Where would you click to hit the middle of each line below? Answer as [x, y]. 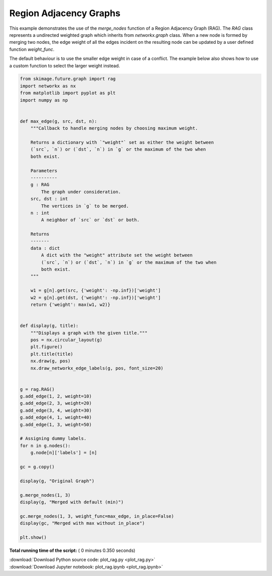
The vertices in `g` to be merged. [85, 206]
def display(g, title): [49, 326]
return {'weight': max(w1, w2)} [71, 304]
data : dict [45, 248]
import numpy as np [44, 100]
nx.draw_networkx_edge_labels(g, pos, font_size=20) [97, 368]
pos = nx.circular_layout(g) [66, 340]
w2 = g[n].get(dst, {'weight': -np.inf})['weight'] [96, 298]
